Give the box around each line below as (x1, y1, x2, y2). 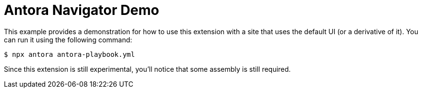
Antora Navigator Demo (4, 2, 159, 18)
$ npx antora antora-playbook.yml (4, 50, 135, 58)
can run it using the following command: (4, 35, 133, 44)
